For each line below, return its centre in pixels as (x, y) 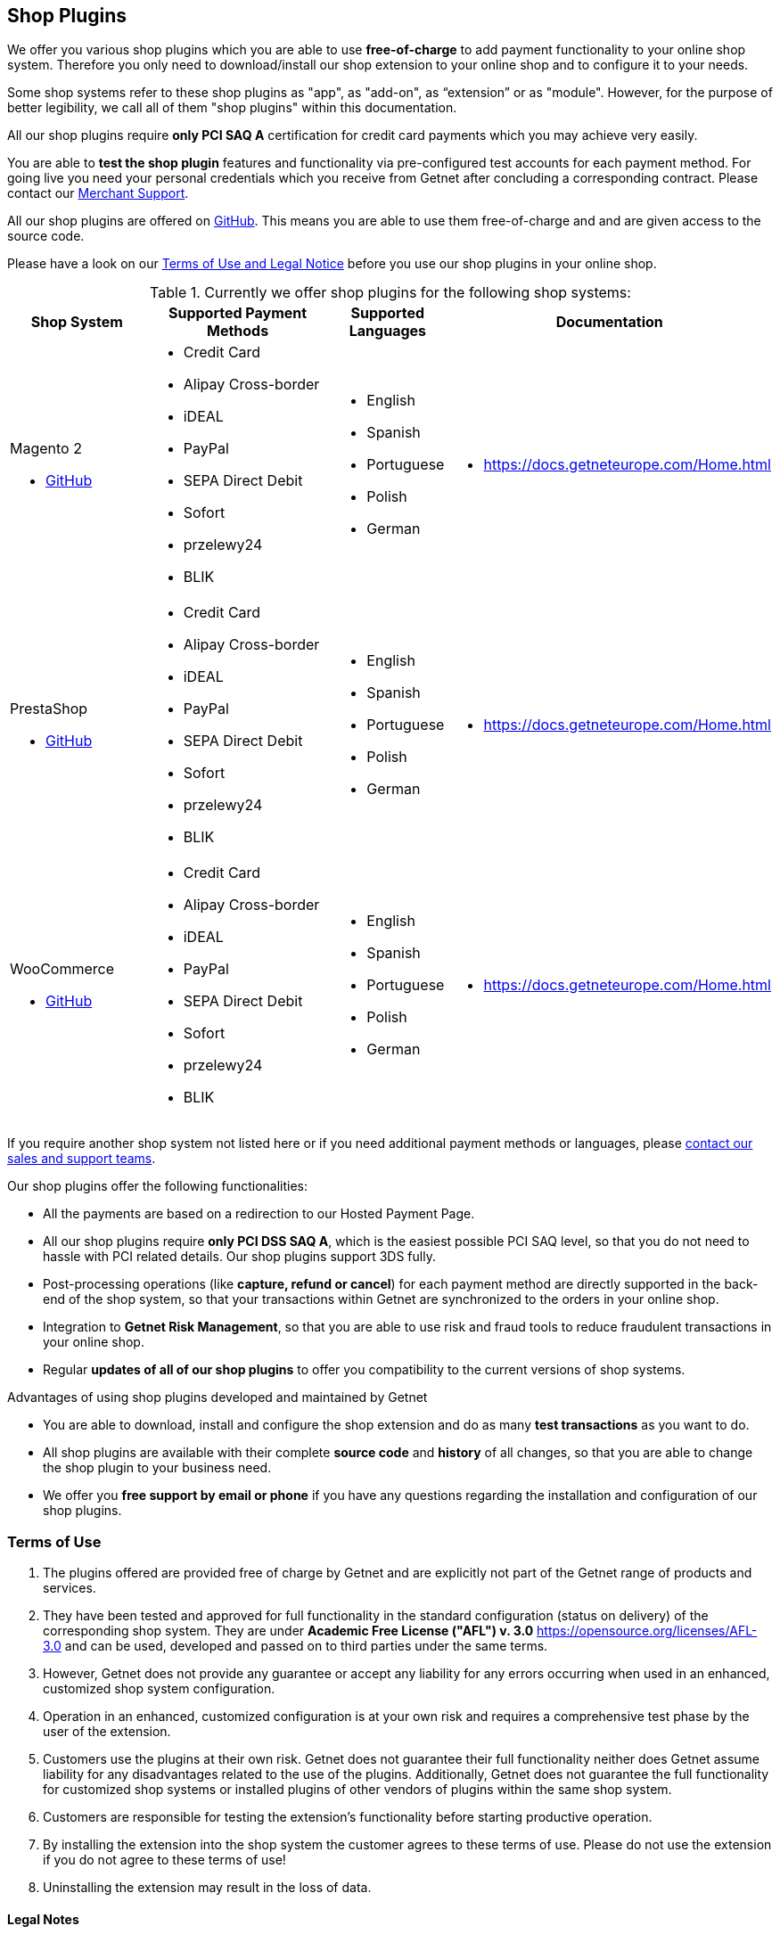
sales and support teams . (82, 1159)
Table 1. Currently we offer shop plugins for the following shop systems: (390, 293)
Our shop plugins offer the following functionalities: (158, 1186)
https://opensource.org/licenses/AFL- (647, 1631)
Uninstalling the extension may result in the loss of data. (207, 1888)
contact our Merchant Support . (98, 193)
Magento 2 (46, 449)
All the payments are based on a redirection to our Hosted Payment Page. (259, 1214)
